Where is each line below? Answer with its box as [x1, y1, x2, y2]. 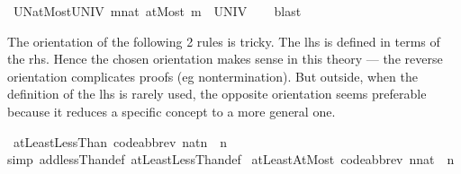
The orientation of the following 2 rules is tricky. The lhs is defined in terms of [7, 31, 440, 50]
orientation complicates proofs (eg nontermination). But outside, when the [7, 66, 418, 85]
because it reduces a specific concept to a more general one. [7, 101, 336, 120]
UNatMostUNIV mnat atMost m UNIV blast [13, 2, 302, 20]
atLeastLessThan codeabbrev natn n [13, 132, 228, 151]
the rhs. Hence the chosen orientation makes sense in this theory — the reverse [7, 49, 443, 68]
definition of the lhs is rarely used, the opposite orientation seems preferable [7, 84, 427, 103]
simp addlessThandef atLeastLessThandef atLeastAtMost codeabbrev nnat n [7, 150, 455, 169]
